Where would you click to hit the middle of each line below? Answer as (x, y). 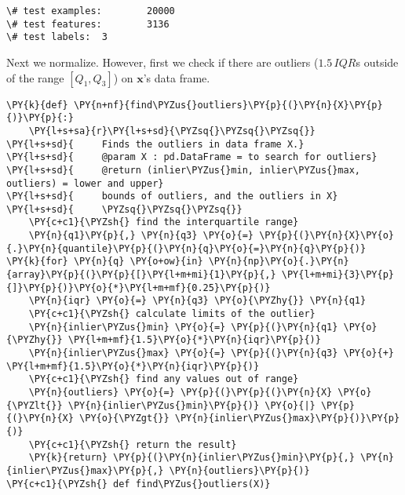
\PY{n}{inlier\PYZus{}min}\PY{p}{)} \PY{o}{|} (192, 405)
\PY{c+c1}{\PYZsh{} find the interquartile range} (164, 222)
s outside (377, 62)
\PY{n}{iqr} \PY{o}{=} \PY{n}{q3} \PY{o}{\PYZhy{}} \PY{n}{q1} (197, 301)
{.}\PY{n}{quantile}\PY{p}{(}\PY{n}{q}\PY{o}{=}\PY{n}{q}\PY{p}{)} (186, 248)
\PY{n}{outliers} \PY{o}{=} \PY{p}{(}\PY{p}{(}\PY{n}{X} (181, 392)
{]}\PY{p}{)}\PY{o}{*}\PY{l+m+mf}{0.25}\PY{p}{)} (139, 288)
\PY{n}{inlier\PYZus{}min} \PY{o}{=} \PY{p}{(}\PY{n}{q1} (183, 327)
